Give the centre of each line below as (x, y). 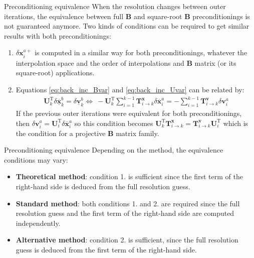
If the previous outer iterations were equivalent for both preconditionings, (129, 113)
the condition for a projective (61, 133)
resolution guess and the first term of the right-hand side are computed (125, 213)
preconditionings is (221, 16)
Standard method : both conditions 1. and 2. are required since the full (128, 203)
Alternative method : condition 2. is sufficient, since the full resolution (127, 240)
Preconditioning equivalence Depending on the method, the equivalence (114, 150)
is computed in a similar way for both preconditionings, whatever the (141, 52)
